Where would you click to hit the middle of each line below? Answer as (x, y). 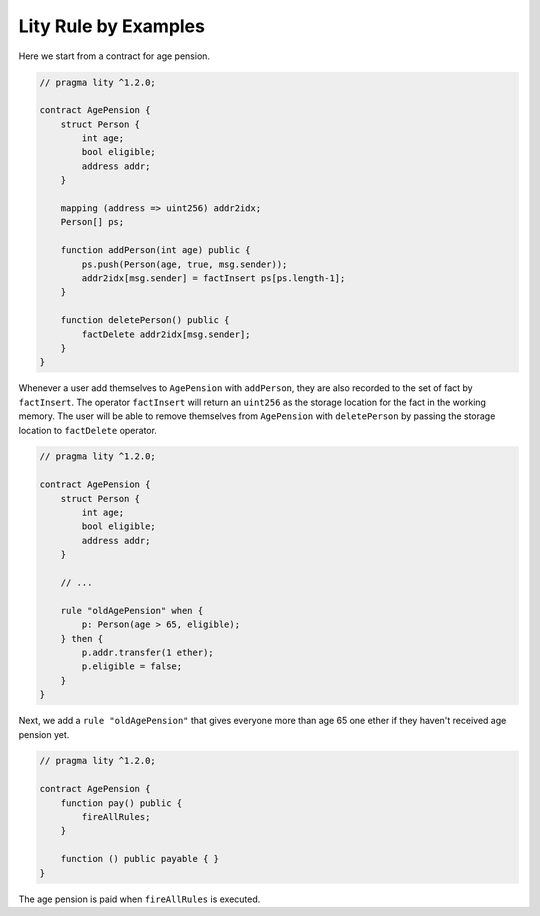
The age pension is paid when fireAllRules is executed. (139, 899)
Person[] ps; (92, 222)
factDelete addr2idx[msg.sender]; (166, 334)
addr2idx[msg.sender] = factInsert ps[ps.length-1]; (213, 278)
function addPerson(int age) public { (155, 250)
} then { (82, 638)
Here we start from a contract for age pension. (114, 56)
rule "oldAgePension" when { (132, 610)
